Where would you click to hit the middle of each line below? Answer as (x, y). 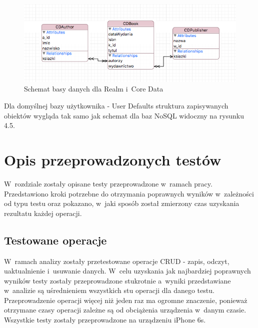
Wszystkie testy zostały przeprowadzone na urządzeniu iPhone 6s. (105, 320)
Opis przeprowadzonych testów (113, 159)
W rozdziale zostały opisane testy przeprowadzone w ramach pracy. (108, 183)
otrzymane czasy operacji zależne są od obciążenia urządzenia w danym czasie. (125, 310)
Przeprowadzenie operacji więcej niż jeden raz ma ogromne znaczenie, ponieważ (126, 300)
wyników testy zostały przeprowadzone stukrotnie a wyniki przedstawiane (117, 280)
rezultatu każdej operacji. (43, 213)
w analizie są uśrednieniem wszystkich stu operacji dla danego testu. (109, 290)
